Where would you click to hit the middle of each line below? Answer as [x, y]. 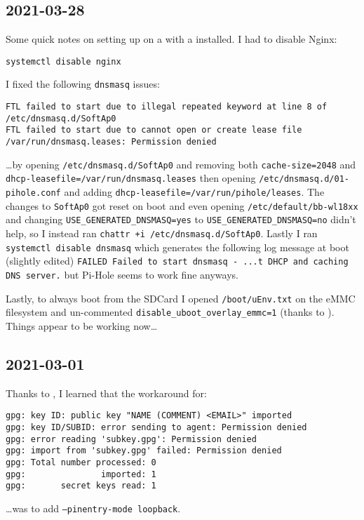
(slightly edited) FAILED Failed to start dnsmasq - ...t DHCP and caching [177, 261]
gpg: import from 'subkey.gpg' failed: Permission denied [144, 451]
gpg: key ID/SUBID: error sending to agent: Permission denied [156, 427]
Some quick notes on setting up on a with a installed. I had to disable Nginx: [171, 39]
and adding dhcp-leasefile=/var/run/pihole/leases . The [194, 192]
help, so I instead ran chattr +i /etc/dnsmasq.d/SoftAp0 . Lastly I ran [162, 233]
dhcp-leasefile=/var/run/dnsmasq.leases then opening [131, 178]
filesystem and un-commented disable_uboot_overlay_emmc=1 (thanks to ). [170, 312]
